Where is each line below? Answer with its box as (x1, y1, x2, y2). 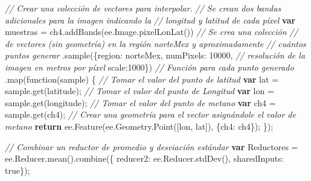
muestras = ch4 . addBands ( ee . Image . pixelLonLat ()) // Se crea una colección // (5, 25, 298, 38)
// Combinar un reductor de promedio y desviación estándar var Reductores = (5, 140, 298, 153)
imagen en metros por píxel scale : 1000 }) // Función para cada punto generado (5, 60, 294, 73)
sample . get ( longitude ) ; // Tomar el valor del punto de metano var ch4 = (5, 96, 276, 109)
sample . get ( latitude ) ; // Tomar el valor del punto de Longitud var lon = (5, 84, 274, 97)
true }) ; (5, 164, 30, 176)
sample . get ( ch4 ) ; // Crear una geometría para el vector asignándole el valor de (5, 108, 296, 121)
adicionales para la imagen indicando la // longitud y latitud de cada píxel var (5, 13, 296, 26)
